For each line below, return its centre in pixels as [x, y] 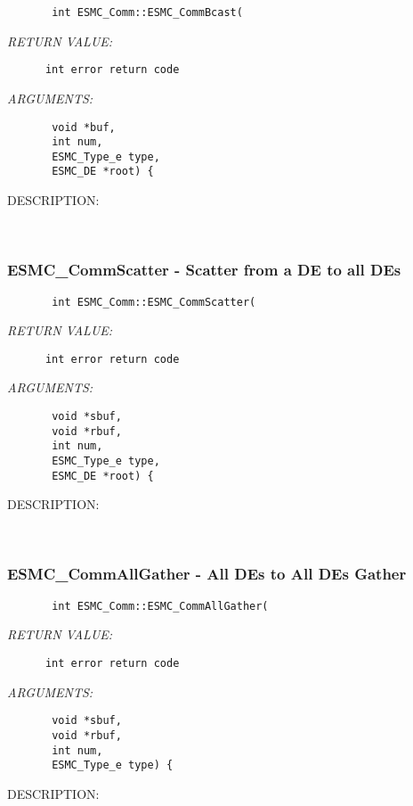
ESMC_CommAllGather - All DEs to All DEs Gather [207, 574]
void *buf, [84, 127]
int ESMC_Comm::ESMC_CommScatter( [154, 302]
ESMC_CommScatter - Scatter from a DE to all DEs [204, 270]
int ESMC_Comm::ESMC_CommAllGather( [160, 606]
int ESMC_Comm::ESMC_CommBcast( [147, 12]
